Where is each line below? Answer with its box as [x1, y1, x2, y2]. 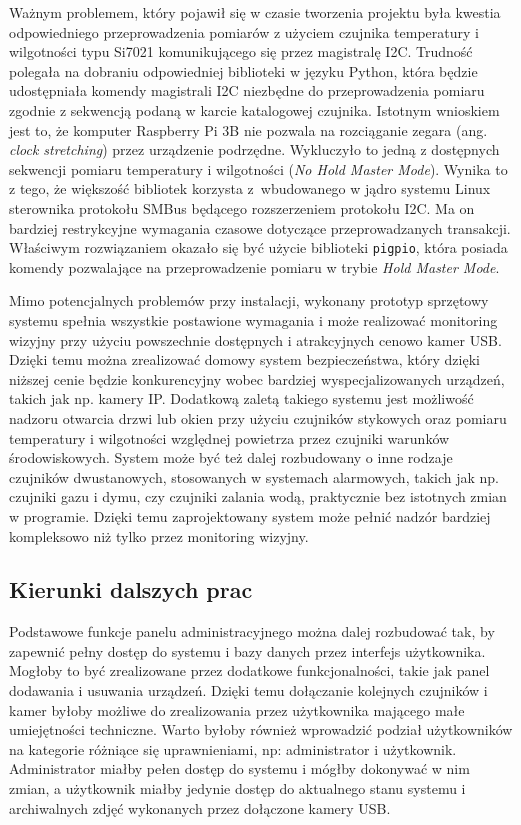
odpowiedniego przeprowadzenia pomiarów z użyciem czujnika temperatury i [9, 21, 479, 42]
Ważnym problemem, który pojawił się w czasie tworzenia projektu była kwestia [9, 2, 501, 22]
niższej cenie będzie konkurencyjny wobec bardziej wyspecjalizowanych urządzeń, [9, 368, 505, 389]
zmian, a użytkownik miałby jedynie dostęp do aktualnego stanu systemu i [9, 778, 466, 799]
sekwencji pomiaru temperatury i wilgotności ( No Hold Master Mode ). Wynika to [9, 158, 508, 179]
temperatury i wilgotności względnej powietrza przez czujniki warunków [9, 427, 450, 448]
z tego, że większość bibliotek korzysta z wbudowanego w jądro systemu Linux [9, 178, 491, 199]
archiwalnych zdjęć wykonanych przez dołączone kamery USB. [9, 797, 391, 818]
